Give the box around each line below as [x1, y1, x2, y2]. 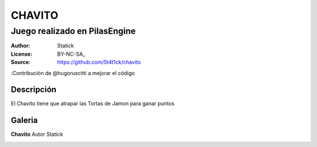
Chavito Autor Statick [11, 131, 63, 138]
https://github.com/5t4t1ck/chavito [57, 59, 141, 66]
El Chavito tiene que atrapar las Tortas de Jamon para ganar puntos [11, 100, 175, 107]
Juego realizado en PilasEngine [11, 26, 136, 36]
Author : [11, 42, 31, 49]
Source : [11, 59, 31, 66]
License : [11, 50, 32, 57]
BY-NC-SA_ [57, 50, 86, 57]
